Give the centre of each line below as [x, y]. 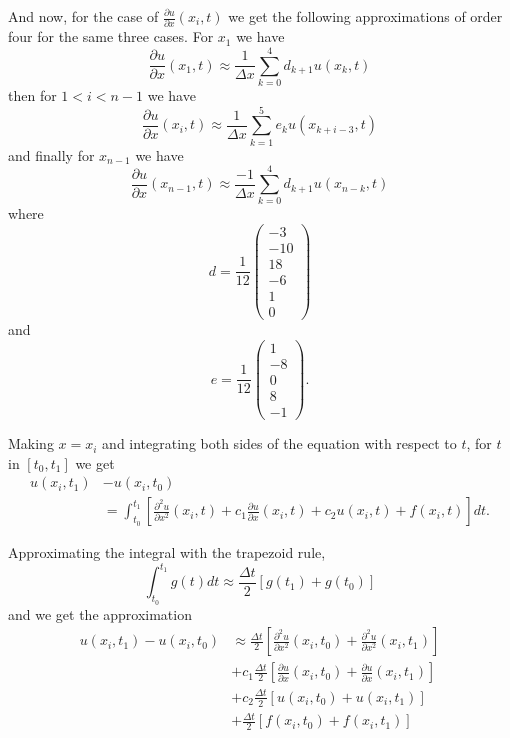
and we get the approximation [100, 613]
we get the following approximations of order [365, 16]
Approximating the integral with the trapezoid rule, [167, 552]
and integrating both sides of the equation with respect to [279, 443]
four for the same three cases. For [111, 36]
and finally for [51, 154]
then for [32, 95]
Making [31, 443]
